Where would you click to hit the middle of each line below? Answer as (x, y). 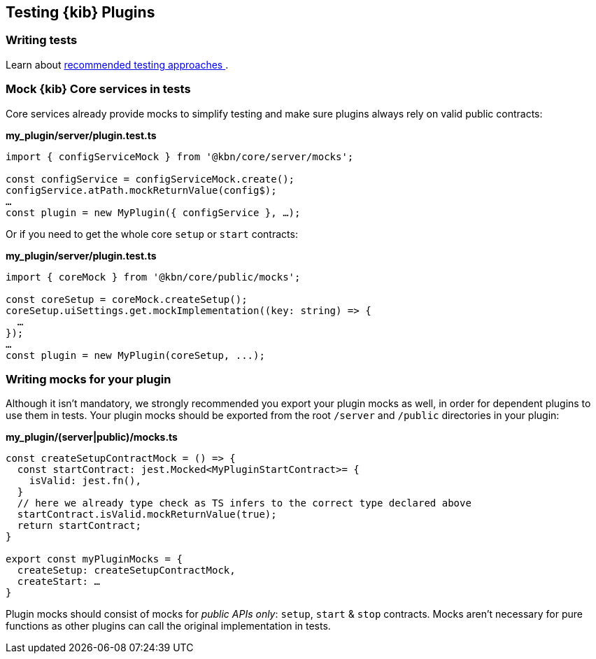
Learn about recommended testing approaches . (117, 64)
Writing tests (42, 40)
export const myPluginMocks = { (94, 559)
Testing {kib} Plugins (80, 12)
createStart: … (58, 582)
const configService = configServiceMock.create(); (150, 179)
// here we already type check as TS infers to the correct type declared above (244, 503)
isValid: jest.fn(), (85, 481)
